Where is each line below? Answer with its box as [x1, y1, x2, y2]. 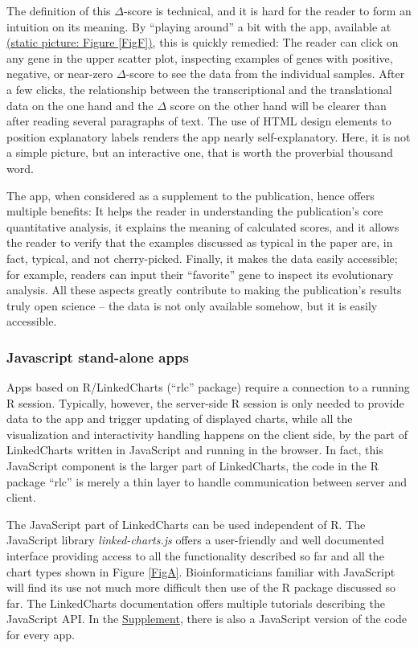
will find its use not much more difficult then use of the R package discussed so [6, 579, 396, 596]
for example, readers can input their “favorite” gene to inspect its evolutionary [6, 265, 394, 282]
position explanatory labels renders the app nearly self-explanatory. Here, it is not [6, 128, 411, 145]
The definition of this [6, 2, 111, 18]
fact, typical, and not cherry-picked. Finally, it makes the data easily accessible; [6, 249, 398, 266]
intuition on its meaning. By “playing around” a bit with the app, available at [6, 18, 391, 35]
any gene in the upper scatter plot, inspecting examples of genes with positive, [6, 49, 393, 66]
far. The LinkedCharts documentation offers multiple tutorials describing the [6, 594, 385, 611]
